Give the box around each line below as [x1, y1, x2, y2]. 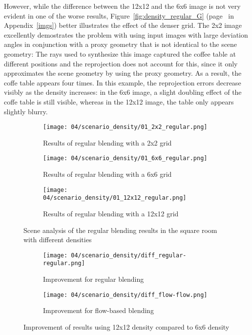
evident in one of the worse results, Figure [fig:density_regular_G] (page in [4, 10, 234, 21]
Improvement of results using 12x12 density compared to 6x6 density [23, 321, 230, 332]
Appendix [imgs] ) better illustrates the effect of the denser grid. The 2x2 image [4, 20, 242, 30]
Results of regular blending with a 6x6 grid [43, 169, 172, 179]
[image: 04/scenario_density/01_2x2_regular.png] [43, 124, 208, 131]
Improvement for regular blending [43, 274, 144, 284]
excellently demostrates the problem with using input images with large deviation [4, 29, 248, 40]
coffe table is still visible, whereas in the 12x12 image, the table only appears [4, 96, 234, 106]
